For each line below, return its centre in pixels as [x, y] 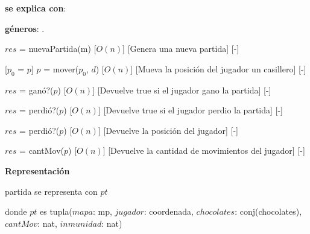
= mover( [61, 68]
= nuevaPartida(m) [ [58, 49]
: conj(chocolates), [268, 211]
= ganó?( [36, 90]
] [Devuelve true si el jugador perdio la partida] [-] [191, 110]
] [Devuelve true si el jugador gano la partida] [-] [182, 90]
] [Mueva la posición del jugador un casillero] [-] [218, 68]
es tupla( [56, 211]
